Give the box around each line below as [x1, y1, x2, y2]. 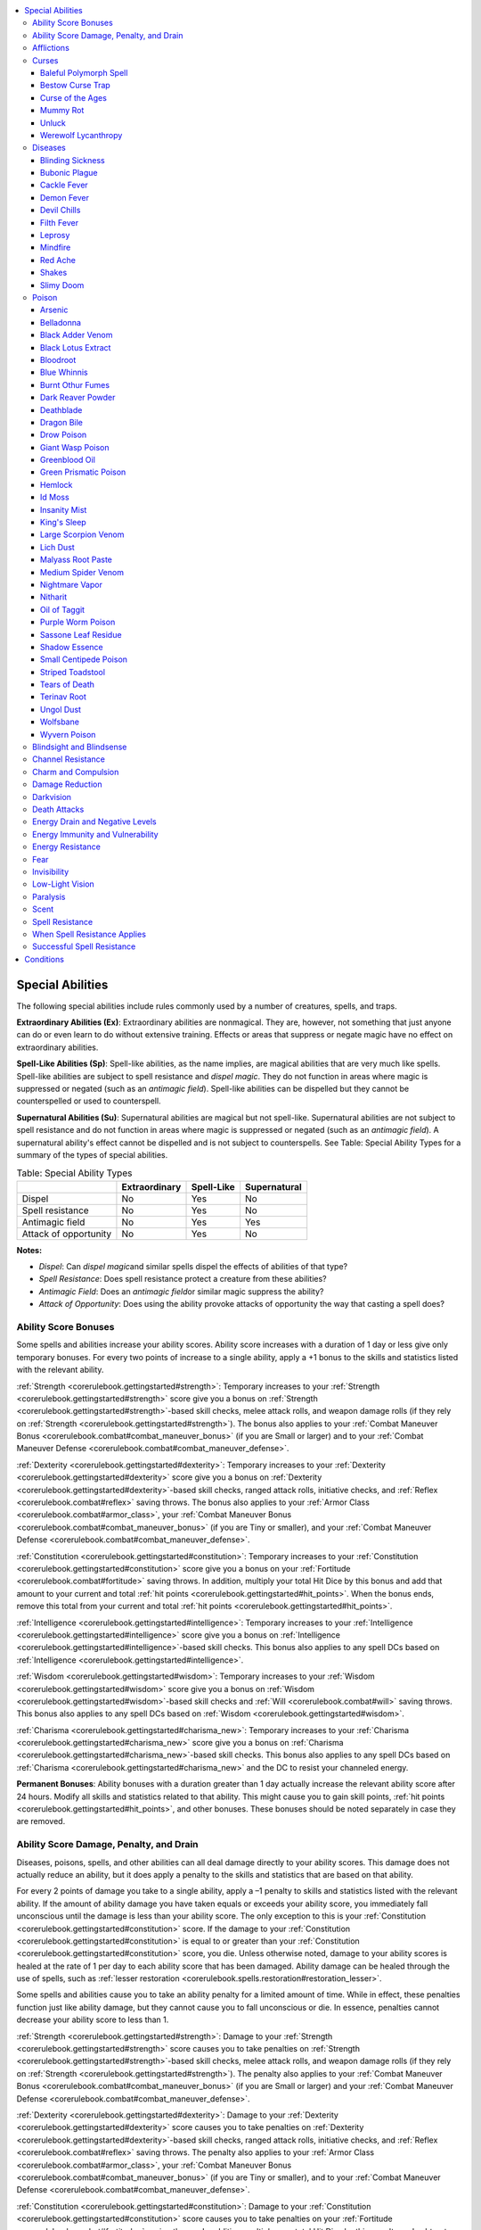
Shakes [40, 268, 68, 278]
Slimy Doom [40, 279, 85, 290]
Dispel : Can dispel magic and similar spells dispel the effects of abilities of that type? [38, 1261, 347, 1272]
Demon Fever [40, 192, 89, 202]
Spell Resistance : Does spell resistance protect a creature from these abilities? [38, 1274, 327, 1284]
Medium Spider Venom [40, 566, 125, 577]
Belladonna [40, 317, 82, 327]
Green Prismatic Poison [40, 467, 126, 477]
